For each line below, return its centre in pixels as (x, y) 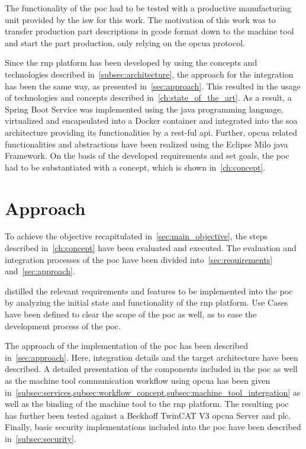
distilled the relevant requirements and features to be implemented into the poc (149, 291)
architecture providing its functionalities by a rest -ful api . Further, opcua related (151, 132)
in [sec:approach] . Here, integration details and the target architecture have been (152, 357)
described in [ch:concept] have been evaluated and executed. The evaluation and (151, 248)
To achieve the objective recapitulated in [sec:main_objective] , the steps (136, 236)
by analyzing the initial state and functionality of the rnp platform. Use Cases (146, 302)
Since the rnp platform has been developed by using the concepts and (131, 62)
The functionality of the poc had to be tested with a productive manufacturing (148, 8)
